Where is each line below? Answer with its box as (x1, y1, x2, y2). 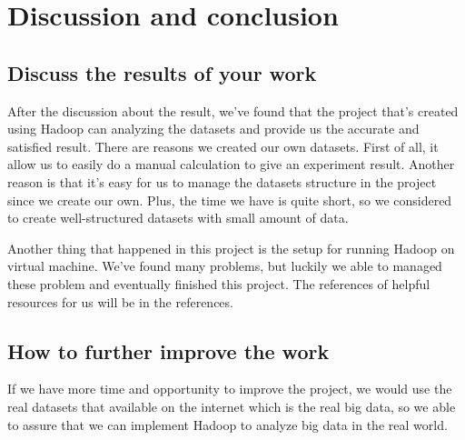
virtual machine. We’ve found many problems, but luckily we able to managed (7, 256, 442, 275)
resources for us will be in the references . (7, 292, 233, 311)
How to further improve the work (7, 336, 330, 365)
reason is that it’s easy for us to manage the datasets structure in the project (7, 172, 437, 191)
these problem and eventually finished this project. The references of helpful (7, 274, 430, 293)
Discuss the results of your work (7, 58, 317, 86)
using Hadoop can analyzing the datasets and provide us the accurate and (7, 119, 420, 138)
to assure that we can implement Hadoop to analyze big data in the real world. (7, 415, 448, 434)
